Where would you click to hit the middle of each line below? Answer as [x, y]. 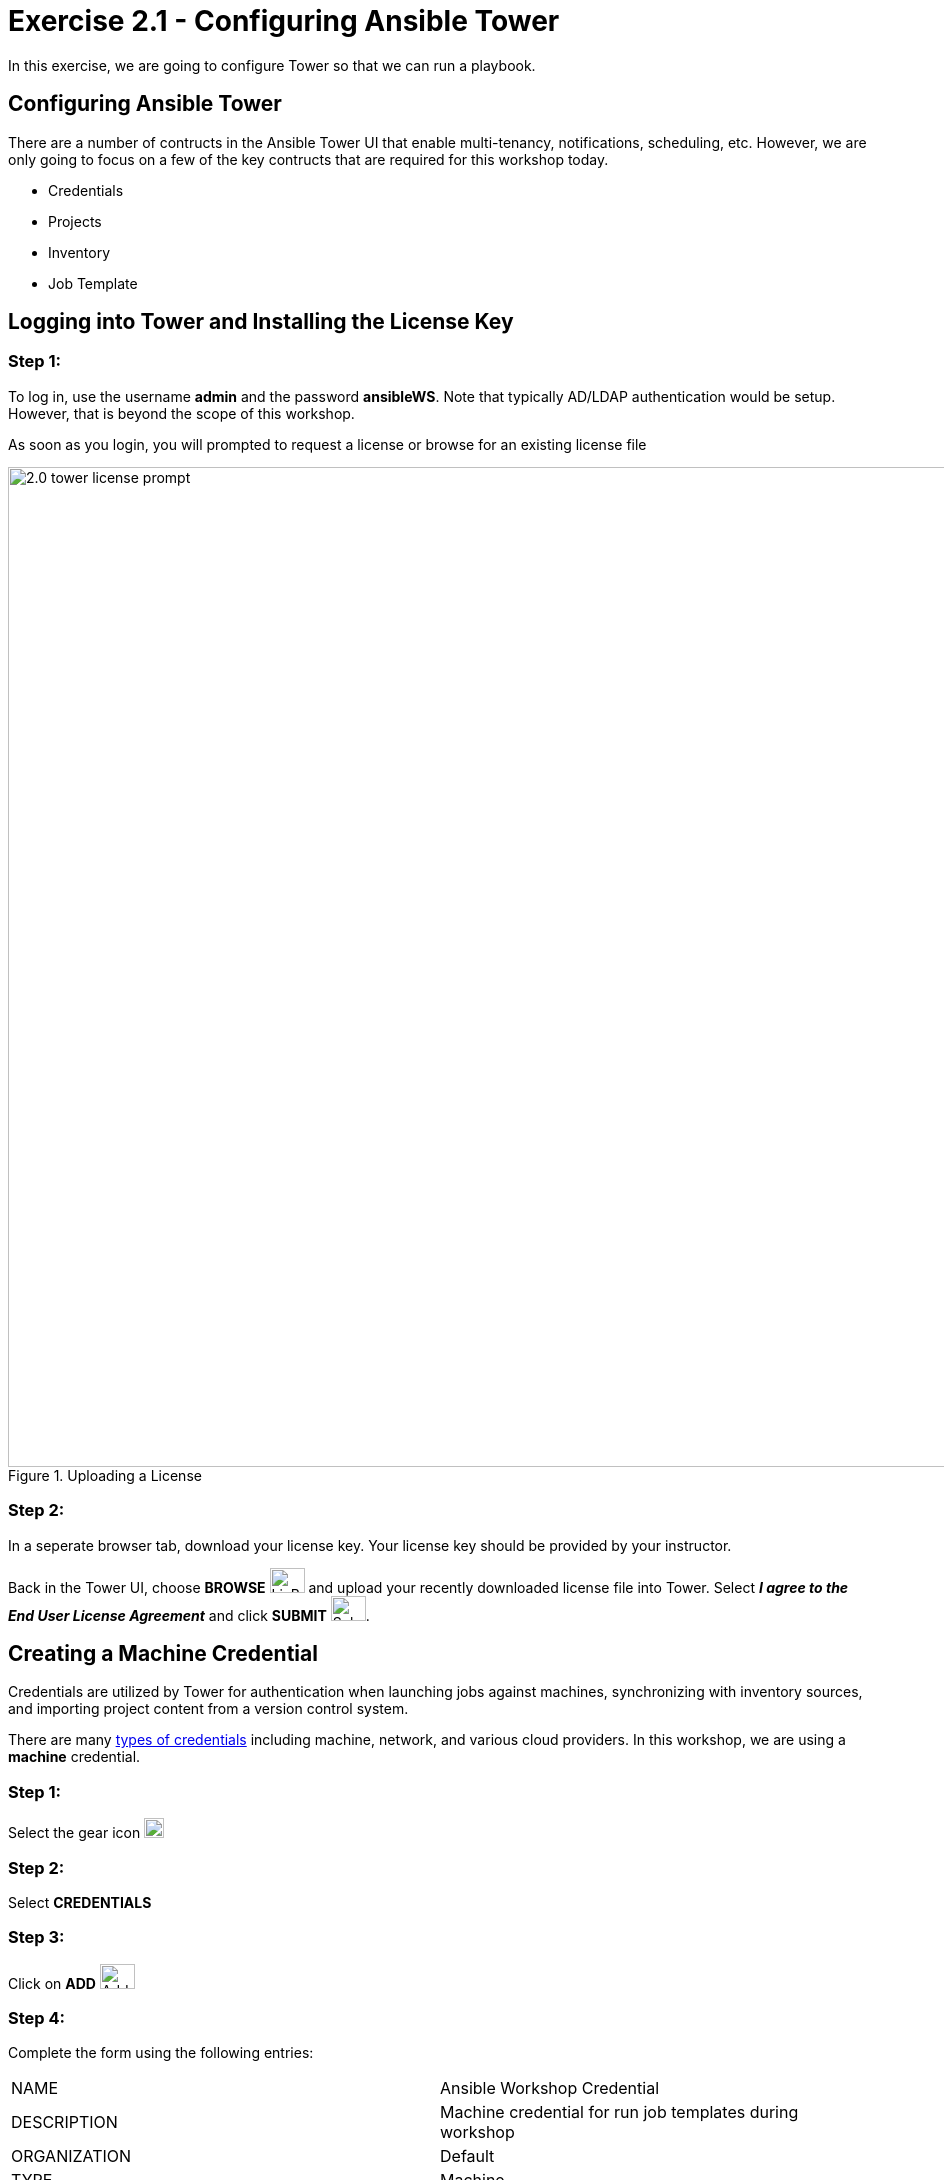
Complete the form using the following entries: [161, 2053]
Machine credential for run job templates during [619, 2112]
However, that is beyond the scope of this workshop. [181, 413]
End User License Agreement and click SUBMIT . [189, 1615]
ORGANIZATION [71, 2156]
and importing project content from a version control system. [208, 1709]
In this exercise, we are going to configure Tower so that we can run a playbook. [272, 65]
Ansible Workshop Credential [550, 2088]
